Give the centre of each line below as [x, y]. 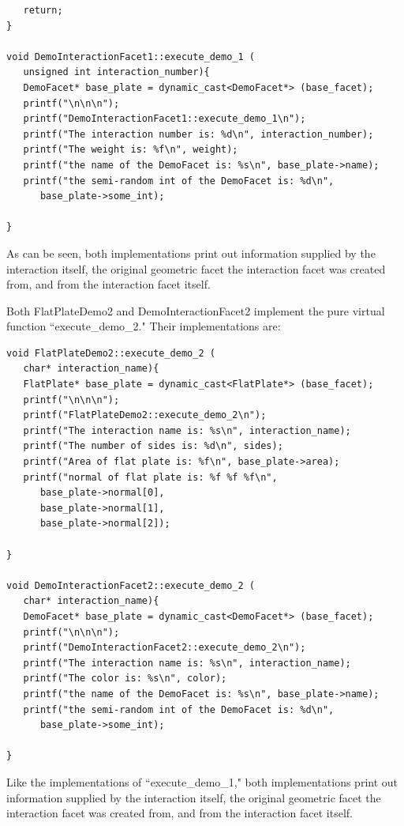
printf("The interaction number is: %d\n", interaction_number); [198, 134]
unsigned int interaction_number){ [116, 72]
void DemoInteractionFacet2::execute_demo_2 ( [131, 585]
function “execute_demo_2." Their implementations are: [144, 326]
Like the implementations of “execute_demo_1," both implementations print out [202, 781]
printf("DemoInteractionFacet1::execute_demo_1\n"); [165, 119]
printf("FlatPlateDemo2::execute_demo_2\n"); [145, 415]
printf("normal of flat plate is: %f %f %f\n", [150, 477]
